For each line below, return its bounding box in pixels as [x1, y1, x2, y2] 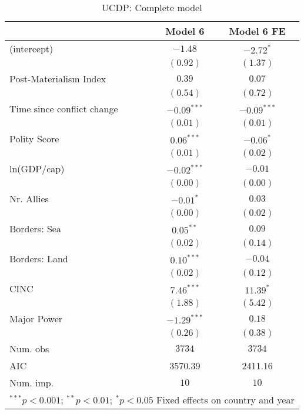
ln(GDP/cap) [9, 162, 65, 175]
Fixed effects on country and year [156, 393, 295, 406]
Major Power [9, 312, 63, 325]
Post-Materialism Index [9, 72, 106, 85]
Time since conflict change [9, 102, 118, 115]
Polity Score [9, 132, 59, 145]
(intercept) [9, 42, 54, 55]
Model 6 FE [229, 24, 286, 38]
